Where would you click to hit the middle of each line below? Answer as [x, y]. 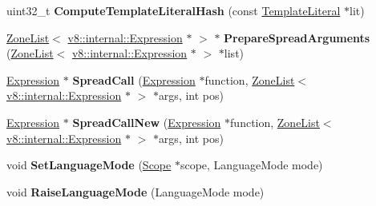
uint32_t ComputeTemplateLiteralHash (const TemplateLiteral [174, 10]
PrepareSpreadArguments [297, 37]
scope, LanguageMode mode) [251, 165]
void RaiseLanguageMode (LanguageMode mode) [135, 191]
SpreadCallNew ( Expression [147, 122]
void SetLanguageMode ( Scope [89, 165]
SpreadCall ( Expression [134, 79]
